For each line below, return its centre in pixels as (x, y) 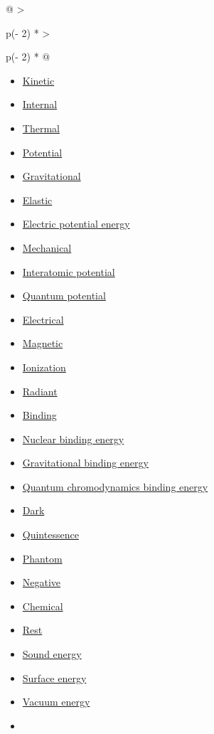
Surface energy (54, 677)
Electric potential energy (76, 224)
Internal (40, 104)
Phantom (42, 558)
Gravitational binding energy (85, 463)
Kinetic (38, 80)
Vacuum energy (56, 702)
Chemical (43, 606)
